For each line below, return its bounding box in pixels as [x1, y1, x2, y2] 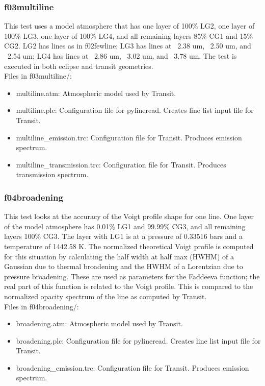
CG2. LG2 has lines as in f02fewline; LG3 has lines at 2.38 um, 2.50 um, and [4, 40, 251, 51]
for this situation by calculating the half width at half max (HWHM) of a [4, 251, 234, 261]
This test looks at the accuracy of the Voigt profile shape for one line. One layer [4, 211, 254, 222]
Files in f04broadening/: [4, 301, 79, 311]
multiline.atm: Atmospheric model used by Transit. [16, 87, 176, 98]
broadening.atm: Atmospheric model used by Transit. [16, 318, 183, 329]
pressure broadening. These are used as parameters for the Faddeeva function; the [4, 271, 260, 281]
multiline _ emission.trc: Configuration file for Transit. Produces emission [16, 132, 242, 142]
